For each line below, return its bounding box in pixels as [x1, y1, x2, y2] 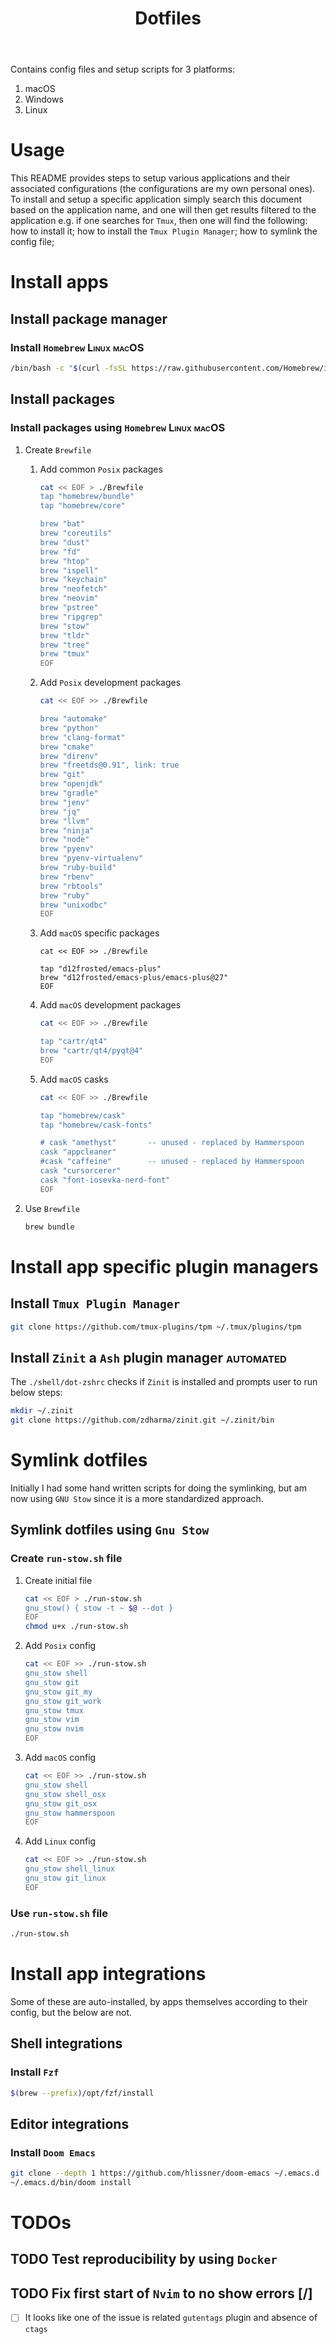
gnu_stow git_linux [24, 1873, 107, 1883]
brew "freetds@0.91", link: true [39, 760, 180, 771]
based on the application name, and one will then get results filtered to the [10, 204, 317, 216]
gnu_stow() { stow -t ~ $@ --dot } [24, 1603, 174, 1613]
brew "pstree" [39, 603, 99, 613]
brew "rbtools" [39, 881, 103, 891]
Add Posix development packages [39, 677, 182, 689]
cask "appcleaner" [39, 1147, 117, 1157]
